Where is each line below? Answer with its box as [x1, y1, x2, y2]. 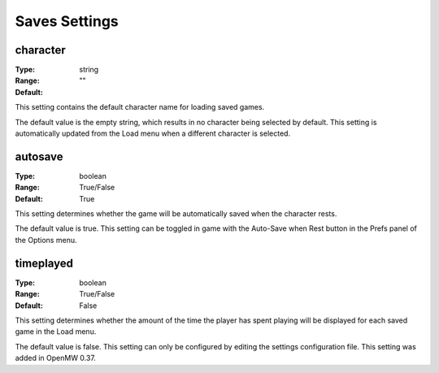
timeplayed [15, 256, 73, 270]
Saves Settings [15, 12, 119, 30]
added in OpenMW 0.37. [15, 353, 97, 363]
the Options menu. [15, 235, 77, 245]
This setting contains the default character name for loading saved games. [15, 102, 265, 112]
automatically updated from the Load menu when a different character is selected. [15, 128, 291, 138]
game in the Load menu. [15, 327, 97, 336]
